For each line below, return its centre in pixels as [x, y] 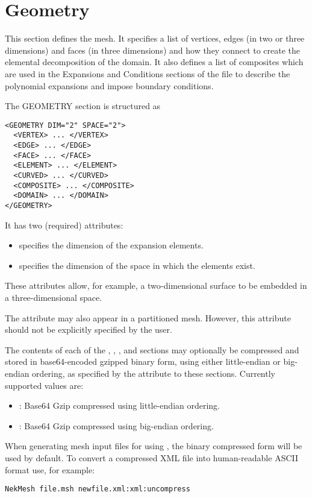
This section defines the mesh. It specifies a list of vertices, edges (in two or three [155, 38]
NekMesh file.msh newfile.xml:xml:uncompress [98, 489]
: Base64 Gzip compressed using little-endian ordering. [120, 405]
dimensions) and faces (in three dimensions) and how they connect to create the [153, 50]
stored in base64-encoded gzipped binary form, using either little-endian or [143, 361]
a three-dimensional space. [54, 297]
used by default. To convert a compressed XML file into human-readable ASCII [152, 457]
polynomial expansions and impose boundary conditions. [109, 85]
